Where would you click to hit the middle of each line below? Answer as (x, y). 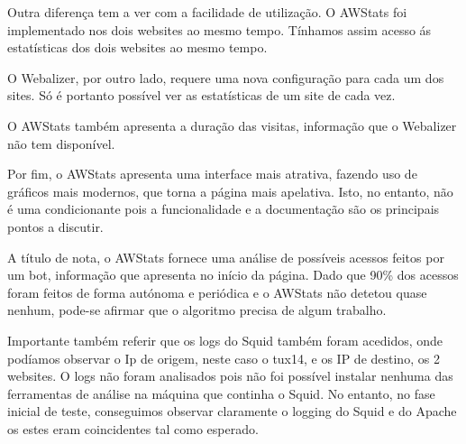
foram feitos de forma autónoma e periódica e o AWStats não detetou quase (217, 292)
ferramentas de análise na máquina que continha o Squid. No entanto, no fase (221, 393)
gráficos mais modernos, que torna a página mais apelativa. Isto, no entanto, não (230, 191)
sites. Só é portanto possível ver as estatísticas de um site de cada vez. (201, 95)
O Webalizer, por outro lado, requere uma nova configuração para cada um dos (226, 77)
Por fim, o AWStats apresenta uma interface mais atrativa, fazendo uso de (212, 174)
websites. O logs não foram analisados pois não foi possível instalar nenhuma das (230, 376)
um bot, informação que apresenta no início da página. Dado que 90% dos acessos (233, 275)
